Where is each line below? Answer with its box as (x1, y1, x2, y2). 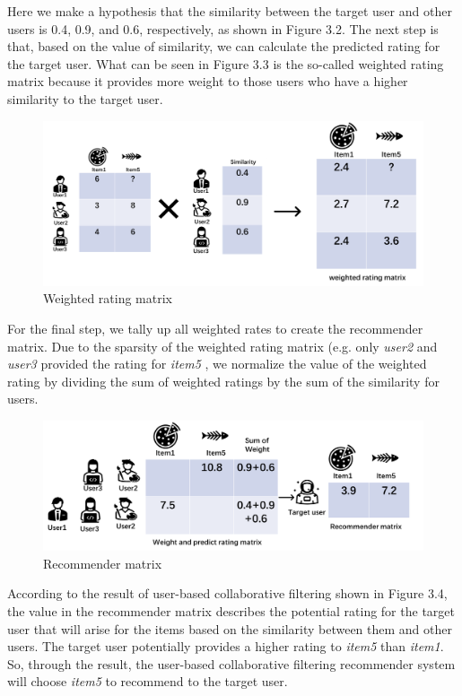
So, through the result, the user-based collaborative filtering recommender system (7, 654, 456, 673)
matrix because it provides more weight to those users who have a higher (7, 72, 408, 91)
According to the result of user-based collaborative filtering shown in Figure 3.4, (7, 584, 448, 603)
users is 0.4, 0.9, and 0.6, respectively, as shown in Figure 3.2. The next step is (7, 19, 439, 38)
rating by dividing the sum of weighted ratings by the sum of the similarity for (7, 371, 440, 390)
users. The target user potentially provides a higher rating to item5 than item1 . (7, 637, 444, 656)
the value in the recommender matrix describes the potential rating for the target (7, 602, 455, 621)
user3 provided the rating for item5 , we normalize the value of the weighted (7, 354, 427, 373)
